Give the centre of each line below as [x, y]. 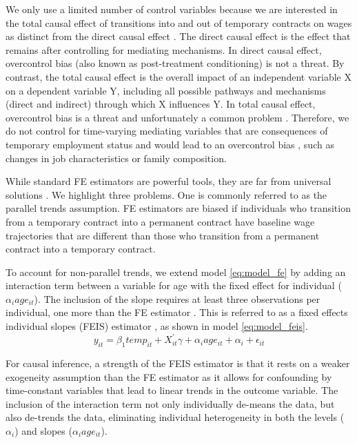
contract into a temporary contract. [81, 249]
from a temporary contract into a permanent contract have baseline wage [160, 221]
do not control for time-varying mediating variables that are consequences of [167, 131]
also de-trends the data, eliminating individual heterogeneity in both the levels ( [175, 417]
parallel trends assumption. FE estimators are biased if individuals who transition [178, 208]
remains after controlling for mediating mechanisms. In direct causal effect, [164, 49]
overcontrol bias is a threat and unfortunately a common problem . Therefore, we [177, 117]
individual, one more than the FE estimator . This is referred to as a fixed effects [177, 312]
